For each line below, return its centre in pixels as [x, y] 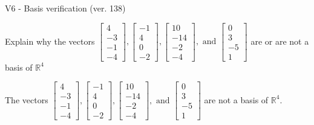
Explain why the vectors [50, 41]
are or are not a [280, 41]
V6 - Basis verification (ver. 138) [65, 8]
